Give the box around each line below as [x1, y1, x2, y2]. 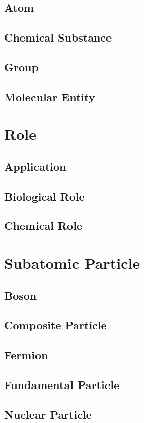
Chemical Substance [4, 29, 112, 45]
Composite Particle [4, 317, 107, 333]
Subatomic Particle [4, 253, 140, 274]
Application [4, 158, 66, 174]
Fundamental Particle [4, 376, 120, 392]
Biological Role [4, 188, 85, 204]
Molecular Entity [4, 89, 95, 104]
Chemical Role [4, 218, 82, 234]
